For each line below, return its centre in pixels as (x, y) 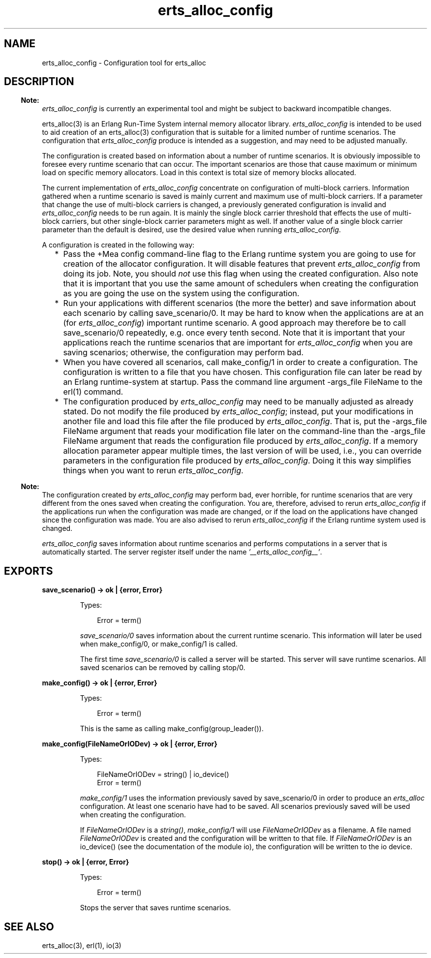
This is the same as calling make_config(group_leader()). (172, 729)
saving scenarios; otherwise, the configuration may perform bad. (183, 353)
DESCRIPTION (39, 82)
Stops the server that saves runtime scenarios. (155, 908)
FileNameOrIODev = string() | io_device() (163, 774)
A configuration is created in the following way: (118, 245)
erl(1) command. (93, 392)
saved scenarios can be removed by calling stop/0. (163, 668)
